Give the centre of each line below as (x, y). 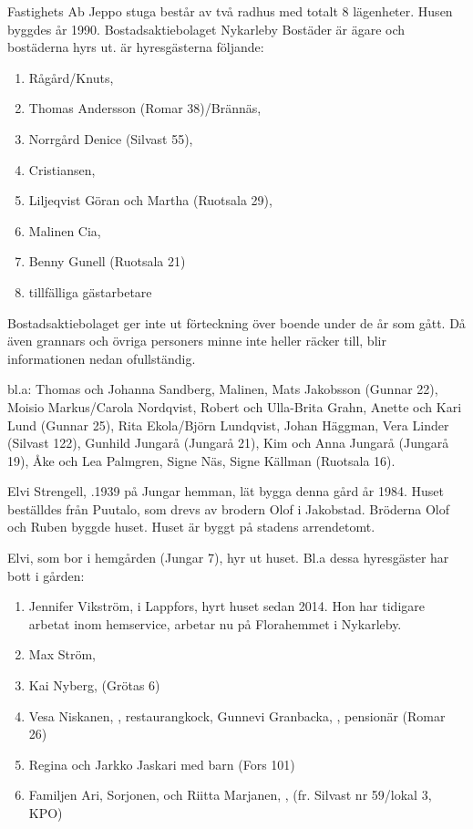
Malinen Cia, (65, 230)
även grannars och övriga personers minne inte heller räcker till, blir (197, 341)
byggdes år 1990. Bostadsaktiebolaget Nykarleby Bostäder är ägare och (206, 29)
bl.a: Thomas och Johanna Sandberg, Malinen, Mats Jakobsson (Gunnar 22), (223, 389)
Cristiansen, (62, 169)
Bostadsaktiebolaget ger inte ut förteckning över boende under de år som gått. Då (236, 322)
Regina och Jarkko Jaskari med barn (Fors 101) (162, 764)
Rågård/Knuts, (71, 77)
